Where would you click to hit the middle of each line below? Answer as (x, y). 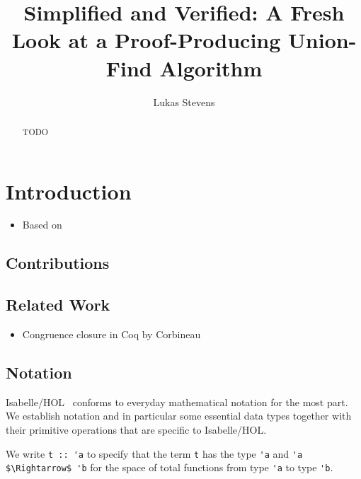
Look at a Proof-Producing (146, 40)
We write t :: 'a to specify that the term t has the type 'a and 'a (154, 453)
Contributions (58, 263)
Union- (322, 40)
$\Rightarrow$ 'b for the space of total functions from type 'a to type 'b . (170, 467)
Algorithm (211, 68)
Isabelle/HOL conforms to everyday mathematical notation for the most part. (177, 402)
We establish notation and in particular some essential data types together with (179, 416)
